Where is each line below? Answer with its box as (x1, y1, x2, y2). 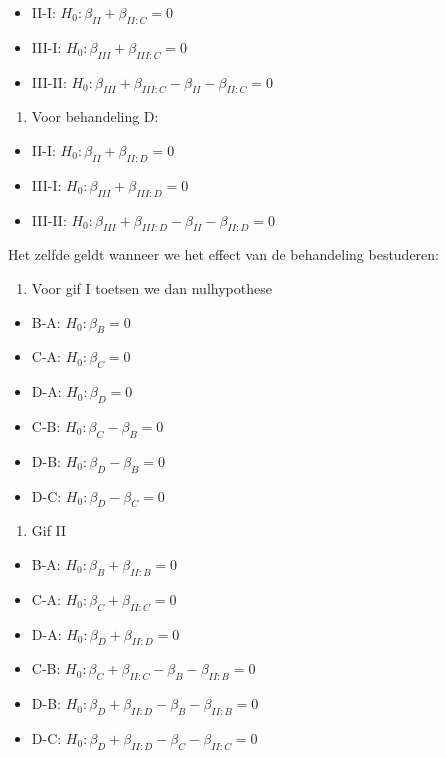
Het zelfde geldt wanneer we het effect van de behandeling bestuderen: (8, 244, 440, 265)
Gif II (31, 520, 67, 541)
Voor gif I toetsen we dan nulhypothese (31, 277, 272, 298)
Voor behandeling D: (31, 106, 159, 127)
